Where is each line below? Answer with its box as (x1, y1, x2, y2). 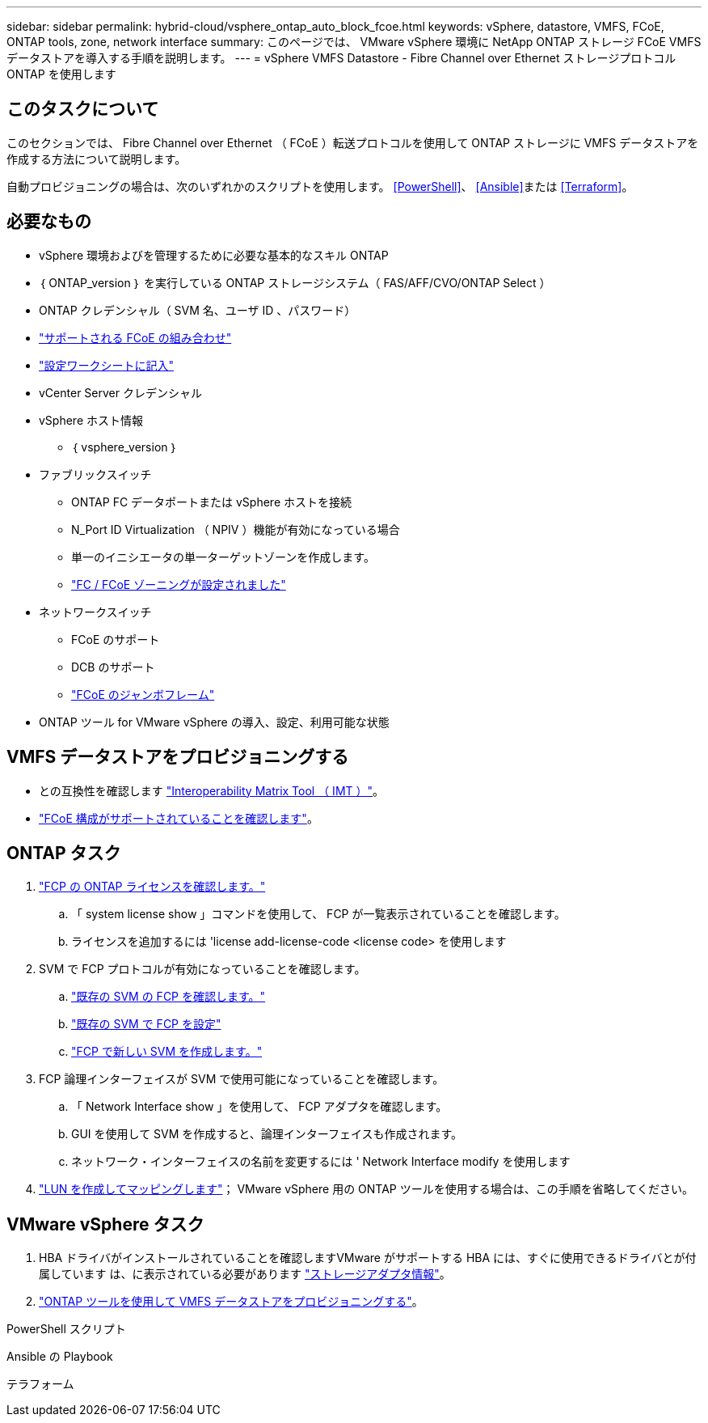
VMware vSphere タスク (6, 1213, 204, 1235)
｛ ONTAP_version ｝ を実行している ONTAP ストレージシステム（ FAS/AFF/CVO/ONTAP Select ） (39, 275, 551, 290)
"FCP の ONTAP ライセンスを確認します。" (39, 879, 266, 894)
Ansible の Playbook (6, 1349, 113, 1364)
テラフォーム (6, 1377, 74, 1391)
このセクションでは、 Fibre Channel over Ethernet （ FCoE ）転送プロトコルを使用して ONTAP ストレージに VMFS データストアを (6, 135, 699, 150)
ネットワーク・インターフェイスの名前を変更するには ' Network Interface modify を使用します (71, 1154, 571, 1169)
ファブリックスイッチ (39, 467, 152, 481)
